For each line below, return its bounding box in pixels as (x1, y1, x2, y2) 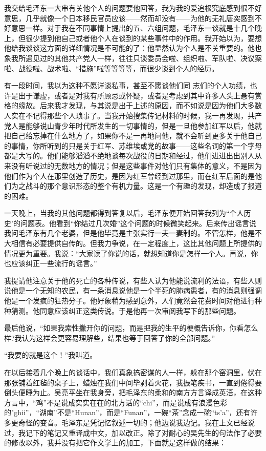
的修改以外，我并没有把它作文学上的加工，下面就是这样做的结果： (4, 437, 226, 448)
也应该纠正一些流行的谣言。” (4, 258, 97, 269)
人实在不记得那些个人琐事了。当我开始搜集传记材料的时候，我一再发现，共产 (4, 110, 262, 120)
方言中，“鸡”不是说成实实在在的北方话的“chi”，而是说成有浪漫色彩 (4, 397, 227, 407)
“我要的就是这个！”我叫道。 (4, 350, 97, 360)
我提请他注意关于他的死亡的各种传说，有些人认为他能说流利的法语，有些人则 (4, 275, 262, 285)
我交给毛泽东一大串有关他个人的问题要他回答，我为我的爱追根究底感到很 (4, 3, 248, 13)
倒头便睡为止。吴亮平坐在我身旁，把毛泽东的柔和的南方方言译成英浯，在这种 (4, 387, 262, 398)
